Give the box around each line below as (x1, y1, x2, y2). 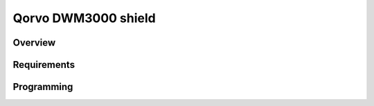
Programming (12, 81, 73, 93)
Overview (12, 37, 56, 48)
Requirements (12, 59, 75, 71)
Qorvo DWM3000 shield (12, 10, 156, 26)
